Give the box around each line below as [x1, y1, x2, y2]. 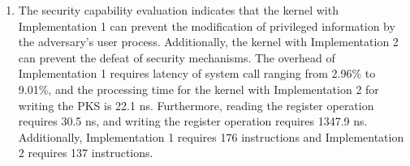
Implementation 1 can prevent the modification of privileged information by [18, 17, 395, 34]
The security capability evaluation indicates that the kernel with [18, 2, 339, 18]
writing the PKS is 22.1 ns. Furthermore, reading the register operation [18, 96, 374, 113]
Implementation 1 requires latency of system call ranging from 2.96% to [18, 65, 376, 82]
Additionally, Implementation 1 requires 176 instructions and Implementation [18, 128, 404, 145]
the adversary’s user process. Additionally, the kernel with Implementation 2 [18, 33, 399, 50]
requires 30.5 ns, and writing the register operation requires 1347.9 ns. [18, 113, 368, 130]
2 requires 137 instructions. [18, 144, 153, 161]
